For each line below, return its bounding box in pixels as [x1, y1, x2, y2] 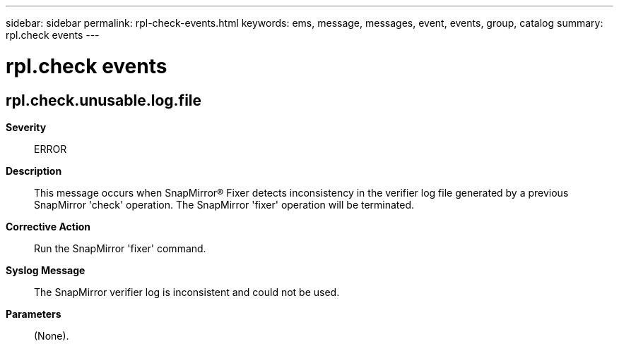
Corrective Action [6, 220, 90, 233]
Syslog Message [6, 264, 86, 276]
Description [6, 164, 62, 177]
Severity [6, 121, 47, 133]
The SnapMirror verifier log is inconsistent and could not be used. [34, 285, 340, 298]
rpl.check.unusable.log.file [6, 91, 202, 109]
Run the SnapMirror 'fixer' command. [34, 242, 206, 254]
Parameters [6, 307, 61, 320]
